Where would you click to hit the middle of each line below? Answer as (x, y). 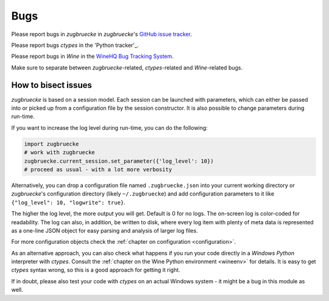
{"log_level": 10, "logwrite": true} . (69, 202)
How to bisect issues (52, 85)
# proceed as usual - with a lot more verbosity (98, 169)
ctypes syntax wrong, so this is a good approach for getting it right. (96, 270)
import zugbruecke (51, 144)
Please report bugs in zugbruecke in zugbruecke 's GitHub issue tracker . (101, 34)
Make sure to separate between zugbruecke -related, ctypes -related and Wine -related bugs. (127, 68)
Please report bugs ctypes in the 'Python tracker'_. (75, 45)
